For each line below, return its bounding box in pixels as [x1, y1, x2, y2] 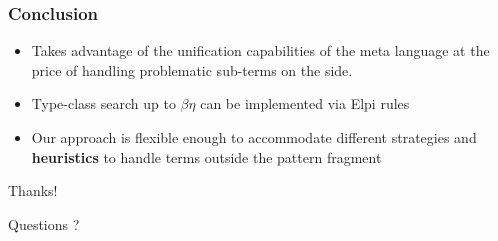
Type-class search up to [31, 93, 176, 114]
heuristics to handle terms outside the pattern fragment [31, 146, 382, 167]
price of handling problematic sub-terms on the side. [31, 59, 353, 80]
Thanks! [8, 180, 58, 201]
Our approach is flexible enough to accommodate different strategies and [31, 127, 477, 147]
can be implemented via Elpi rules [200, 93, 410, 114]
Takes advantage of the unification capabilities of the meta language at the [31, 40, 490, 61]
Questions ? [8, 213, 80, 234]
